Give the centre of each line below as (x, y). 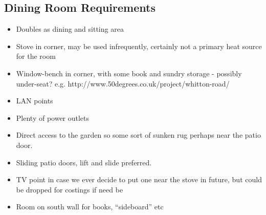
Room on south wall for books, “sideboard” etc (90, 207)
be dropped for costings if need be (70, 189)
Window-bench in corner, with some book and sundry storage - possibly (129, 73)
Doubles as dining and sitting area (70, 29)
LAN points (35, 101)
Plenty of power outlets (53, 117)
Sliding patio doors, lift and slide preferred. (84, 162)
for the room (36, 56)
